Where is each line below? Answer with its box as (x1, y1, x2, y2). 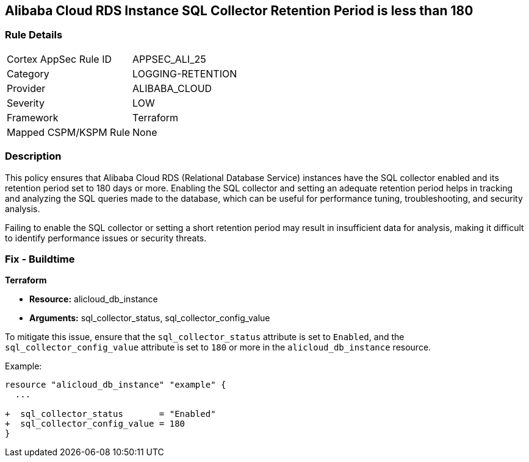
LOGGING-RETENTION (132, 67, 237, 80)
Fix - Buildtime (5, 252, 75, 265)
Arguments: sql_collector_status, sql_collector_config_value (29, 313, 270, 324)
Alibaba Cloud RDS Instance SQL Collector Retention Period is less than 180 (5, 3, 473, 18)
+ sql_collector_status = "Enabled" (5, 409, 216, 419)
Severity (7, 96, 45, 109)
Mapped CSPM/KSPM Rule (7, 126, 131, 138)
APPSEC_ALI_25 (132, 52, 206, 65)
